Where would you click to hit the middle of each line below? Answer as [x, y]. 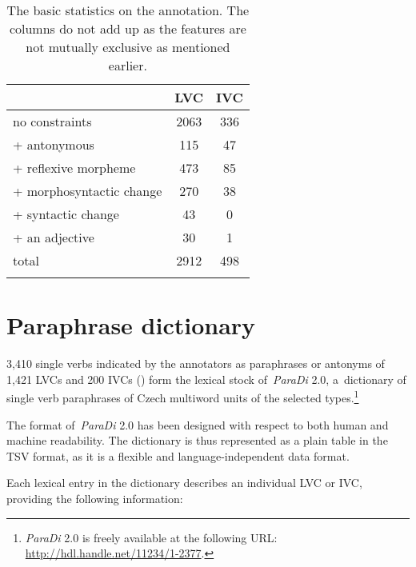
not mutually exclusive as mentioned [128, 47]
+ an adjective [54, 237]
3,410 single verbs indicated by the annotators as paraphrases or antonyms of [196, 363]
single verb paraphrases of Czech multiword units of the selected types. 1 [183, 396]
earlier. [128, 65]
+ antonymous [54, 144]
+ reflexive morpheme [74, 168]
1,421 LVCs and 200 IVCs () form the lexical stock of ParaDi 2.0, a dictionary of [206, 379]
